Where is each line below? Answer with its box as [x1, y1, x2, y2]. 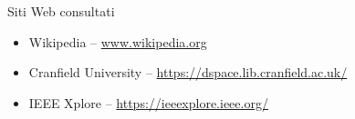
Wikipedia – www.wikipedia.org [28, 32, 207, 51]
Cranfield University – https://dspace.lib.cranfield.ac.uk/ [28, 63, 348, 82]
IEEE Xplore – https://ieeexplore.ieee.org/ [28, 93, 268, 112]
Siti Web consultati [7, 2, 115, 20]
